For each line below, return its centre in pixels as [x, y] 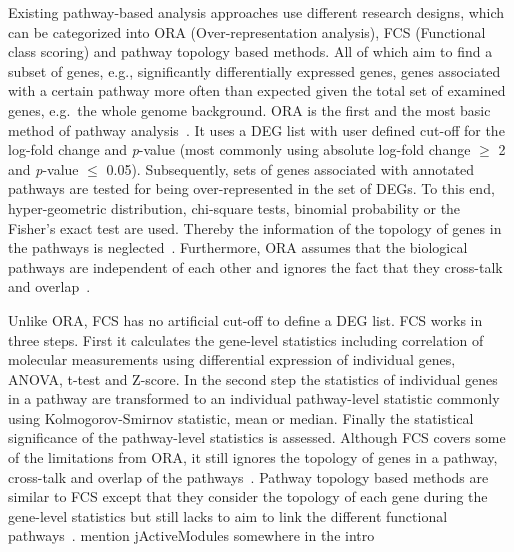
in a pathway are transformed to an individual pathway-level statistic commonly [254, 398]
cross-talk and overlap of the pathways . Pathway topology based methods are [248, 476]
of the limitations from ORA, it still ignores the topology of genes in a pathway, [253, 457]
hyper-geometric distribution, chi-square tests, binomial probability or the [234, 207]
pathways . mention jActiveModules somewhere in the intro [191, 535]
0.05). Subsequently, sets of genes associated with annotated [290, 168]
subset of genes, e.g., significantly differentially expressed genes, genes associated [254, 70]
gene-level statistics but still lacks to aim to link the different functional [228, 515]
